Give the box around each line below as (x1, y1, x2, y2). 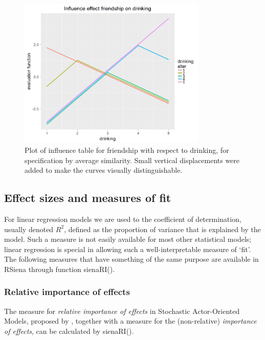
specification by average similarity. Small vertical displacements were (25, 154, 240, 165)
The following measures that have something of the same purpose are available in (4, 254, 259, 264)
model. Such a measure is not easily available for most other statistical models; (4, 234, 252, 244)
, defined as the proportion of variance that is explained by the (64, 223, 261, 234)
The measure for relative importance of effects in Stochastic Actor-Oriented (4, 305, 240, 316)
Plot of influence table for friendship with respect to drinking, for (25, 144, 229, 155)
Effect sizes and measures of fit (4, 190, 171, 206)
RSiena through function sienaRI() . (4, 263, 115, 274)
